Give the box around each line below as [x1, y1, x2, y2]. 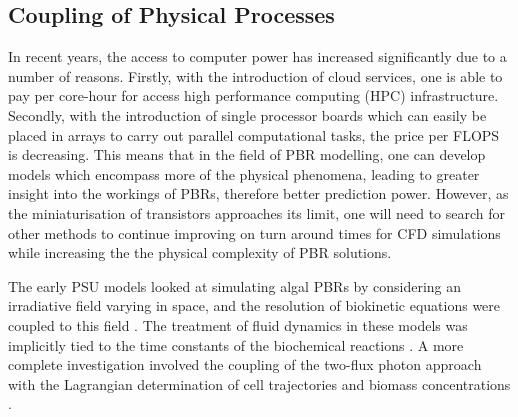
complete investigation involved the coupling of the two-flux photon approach [8, 354, 482, 375]
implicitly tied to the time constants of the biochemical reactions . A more [8, 334, 464, 355]
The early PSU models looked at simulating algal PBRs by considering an [8, 275, 462, 296]
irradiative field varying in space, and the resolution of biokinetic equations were [8, 295, 501, 316]
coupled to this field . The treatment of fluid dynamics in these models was [8, 314, 468, 335]
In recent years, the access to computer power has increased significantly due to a [8, 46, 507, 67]
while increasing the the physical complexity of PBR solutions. [8, 242, 392, 263]
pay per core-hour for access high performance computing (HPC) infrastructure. [8, 85, 499, 106]
